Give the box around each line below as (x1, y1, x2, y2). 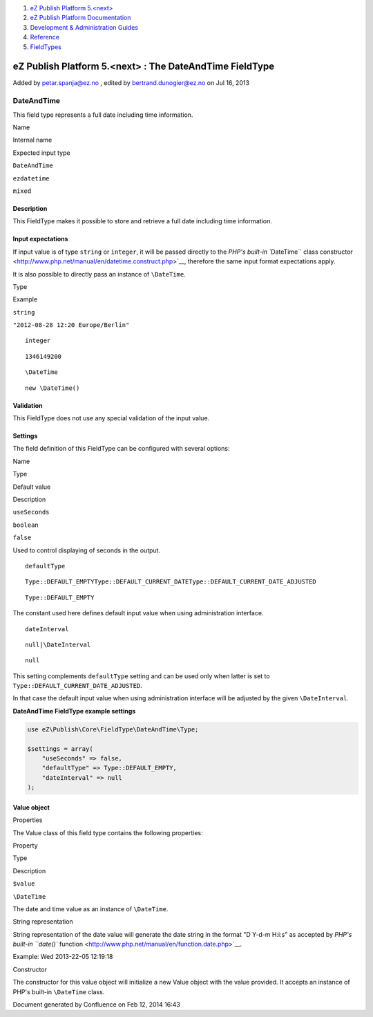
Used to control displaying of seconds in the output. (12, 546, 161, 554)
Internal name (12, 136, 52, 144)
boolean (12, 521, 39, 529)
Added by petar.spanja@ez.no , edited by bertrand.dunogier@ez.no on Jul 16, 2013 (12, 79, 250, 87)
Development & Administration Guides (30, 23, 138, 31)
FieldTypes (30, 42, 61, 51)
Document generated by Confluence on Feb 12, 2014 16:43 (12, 1000, 181, 1009)
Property (12, 841, 38, 850)
